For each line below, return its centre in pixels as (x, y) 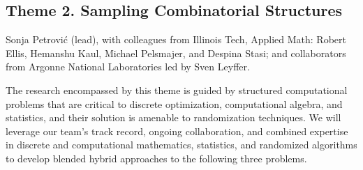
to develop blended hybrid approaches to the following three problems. (156, 158)
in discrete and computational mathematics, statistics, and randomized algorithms (181, 145)
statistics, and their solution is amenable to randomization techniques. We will (173, 117)
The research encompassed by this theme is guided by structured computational (177, 90)
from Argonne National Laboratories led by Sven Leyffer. (128, 67)
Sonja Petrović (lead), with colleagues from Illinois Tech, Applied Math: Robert (176, 39)
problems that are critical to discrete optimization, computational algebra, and (174, 103)
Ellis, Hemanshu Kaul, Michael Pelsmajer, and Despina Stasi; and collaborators (176, 53)
